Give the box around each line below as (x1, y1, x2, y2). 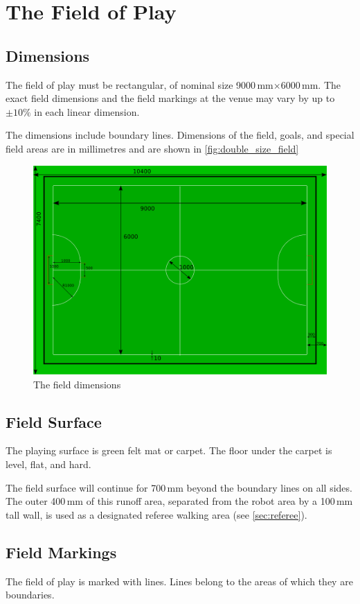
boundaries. (6, 587, 55, 602)
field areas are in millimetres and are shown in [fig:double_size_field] (6, 141, 299, 155)
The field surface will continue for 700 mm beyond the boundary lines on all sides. (6, 480, 352, 494)
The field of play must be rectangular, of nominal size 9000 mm (6, 77, 273, 92)
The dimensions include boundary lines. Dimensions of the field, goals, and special (6, 128, 354, 142)
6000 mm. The (280, 77, 341, 92)
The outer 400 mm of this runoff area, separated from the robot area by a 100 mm (6, 494, 353, 508)
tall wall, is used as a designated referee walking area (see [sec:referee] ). (6, 507, 307, 521)
